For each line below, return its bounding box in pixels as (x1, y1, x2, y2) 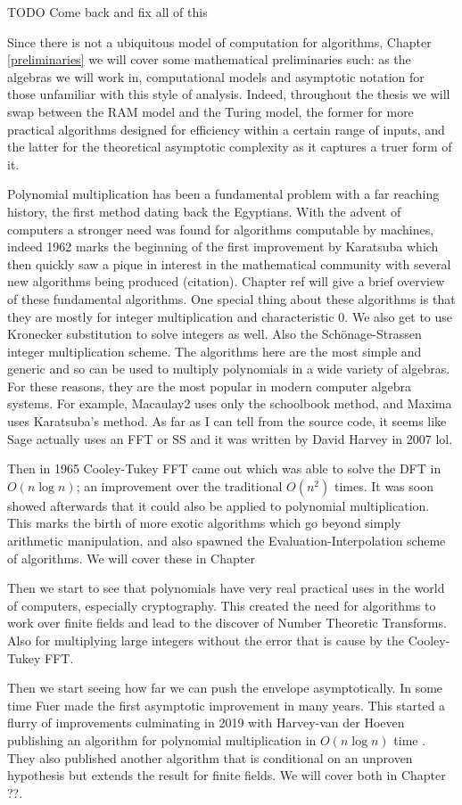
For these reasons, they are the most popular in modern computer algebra (7, 376, 412, 395)
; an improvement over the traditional (76, 476, 283, 495)
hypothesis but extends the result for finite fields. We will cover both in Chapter (7, 766, 446, 784)
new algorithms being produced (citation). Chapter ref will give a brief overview (7, 272, 445, 291)
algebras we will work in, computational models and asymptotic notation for (7, 67, 425, 86)
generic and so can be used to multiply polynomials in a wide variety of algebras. (7, 359, 450, 378)
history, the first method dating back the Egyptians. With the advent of (7, 201, 401, 220)
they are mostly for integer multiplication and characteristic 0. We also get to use (7, 307, 453, 325)
